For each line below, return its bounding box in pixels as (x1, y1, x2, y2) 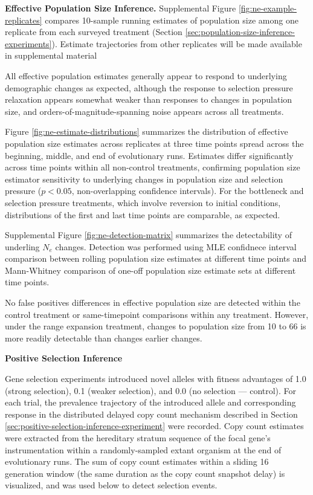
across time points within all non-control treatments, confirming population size (5, 161, 300, 173)
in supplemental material (5, 49, 97, 62)
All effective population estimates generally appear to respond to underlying (5, 69, 287, 82)
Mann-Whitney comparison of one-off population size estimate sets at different (5, 264, 296, 276)
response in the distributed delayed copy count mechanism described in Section (5, 407, 298, 420)
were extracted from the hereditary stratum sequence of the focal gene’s (5, 432, 271, 444)
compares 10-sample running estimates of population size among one (45, 13, 298, 26)
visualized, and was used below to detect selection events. (5, 479, 218, 491)
